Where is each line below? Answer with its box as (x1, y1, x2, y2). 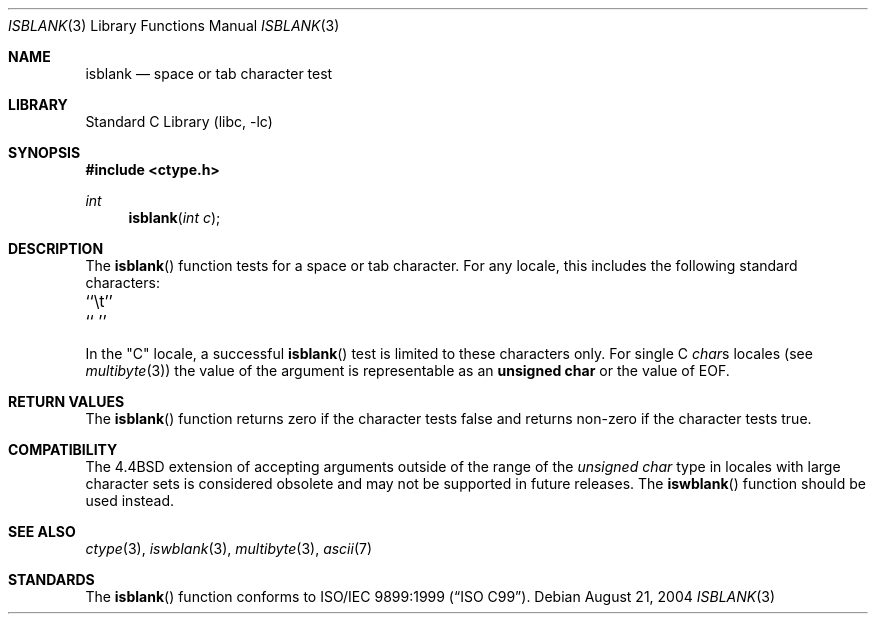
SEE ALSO (8, 523, 76, 540)
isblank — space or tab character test (85, 65, 333, 82)
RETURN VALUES (8, 393, 125, 410)
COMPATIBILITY (8, 441, 118, 458)
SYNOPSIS (8, 144, 81, 161)
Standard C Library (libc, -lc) (85, 113, 273, 130)
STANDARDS (8, 571, 95, 588)
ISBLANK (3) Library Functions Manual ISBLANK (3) (8, 17, 340, 34)
